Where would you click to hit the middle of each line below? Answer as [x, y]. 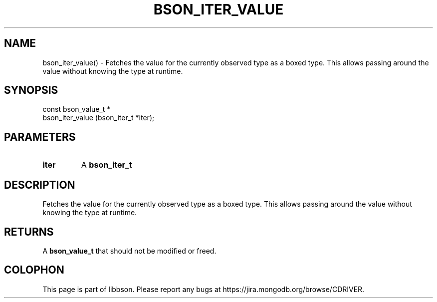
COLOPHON [34, 270]
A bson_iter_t [107, 165]
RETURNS [29, 232]
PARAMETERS [40, 137]
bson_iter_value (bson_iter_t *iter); [99, 118]
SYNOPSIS [31, 90]
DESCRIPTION [40, 185]
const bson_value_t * [77, 109]
